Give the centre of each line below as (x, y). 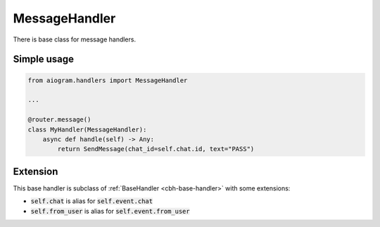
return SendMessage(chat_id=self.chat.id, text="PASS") (156, 149)
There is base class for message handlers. (75, 39)
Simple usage (43, 59)
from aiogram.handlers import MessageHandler (108, 80)
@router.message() (59, 120)
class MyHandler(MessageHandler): (87, 129)
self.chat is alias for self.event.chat (92, 201)
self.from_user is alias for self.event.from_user (110, 211)
